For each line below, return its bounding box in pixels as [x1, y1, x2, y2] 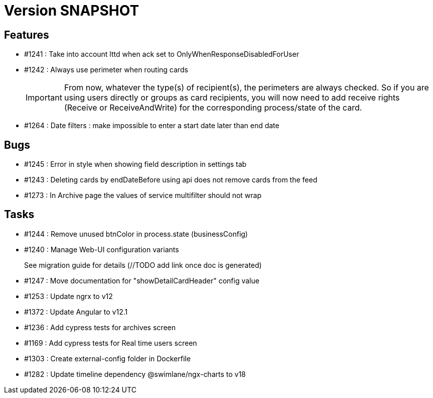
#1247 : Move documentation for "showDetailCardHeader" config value [24, 276, 259, 285]
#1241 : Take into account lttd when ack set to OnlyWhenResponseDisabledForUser [24, 50, 299, 59]
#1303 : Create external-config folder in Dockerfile [24, 354, 191, 363]
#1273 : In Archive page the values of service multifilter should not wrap [24, 191, 261, 200]
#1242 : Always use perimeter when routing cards [24, 65, 188, 74]
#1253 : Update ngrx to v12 [24, 291, 113, 301]
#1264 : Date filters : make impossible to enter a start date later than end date [24, 121, 279, 130]
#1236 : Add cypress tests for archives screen [24, 323, 176, 332]
